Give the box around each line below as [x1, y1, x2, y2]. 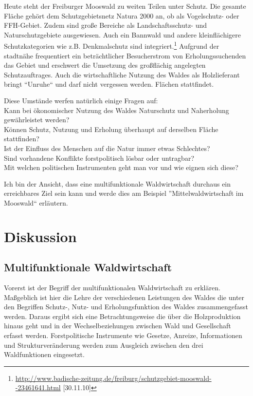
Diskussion [4, 226, 77, 246]
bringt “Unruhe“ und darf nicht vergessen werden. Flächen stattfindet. [4, 79, 214, 89]
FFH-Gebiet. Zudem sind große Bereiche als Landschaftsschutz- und [4, 20, 207, 30]
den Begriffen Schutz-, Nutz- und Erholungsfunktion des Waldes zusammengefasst [4, 302, 248, 312]
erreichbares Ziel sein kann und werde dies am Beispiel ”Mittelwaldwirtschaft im [4, 188, 244, 198]
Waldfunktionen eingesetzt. [4, 349, 85, 359]
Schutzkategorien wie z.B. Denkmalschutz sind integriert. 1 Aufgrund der [4, 39, 219, 51]
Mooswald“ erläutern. [4, 197, 68, 207]
